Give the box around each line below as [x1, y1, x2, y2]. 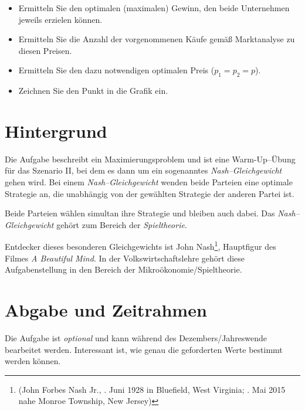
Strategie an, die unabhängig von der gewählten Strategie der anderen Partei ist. [5, 187, 294, 199]
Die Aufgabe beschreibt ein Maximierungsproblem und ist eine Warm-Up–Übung [5, 152, 296, 165]
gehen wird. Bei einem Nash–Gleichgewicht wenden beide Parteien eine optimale [5, 176, 293, 188]
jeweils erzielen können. [18, 13, 103, 25]
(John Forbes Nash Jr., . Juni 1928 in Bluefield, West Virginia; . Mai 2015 [18, 383, 286, 395]
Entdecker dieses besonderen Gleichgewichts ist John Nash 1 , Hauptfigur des [5, 239, 276, 253]
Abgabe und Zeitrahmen [5, 298, 207, 322]
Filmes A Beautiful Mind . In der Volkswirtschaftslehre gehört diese [5, 252, 245, 264]
